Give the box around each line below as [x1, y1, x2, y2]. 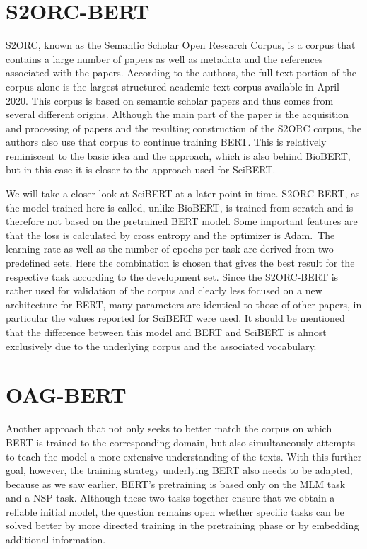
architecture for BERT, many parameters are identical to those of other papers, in [6, 296, 362, 311]
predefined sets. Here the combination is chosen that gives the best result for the [6, 255, 355, 270]
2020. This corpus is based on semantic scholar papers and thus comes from [6, 93, 334, 108]
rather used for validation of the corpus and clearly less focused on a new [6, 283, 322, 298]
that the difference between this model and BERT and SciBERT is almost [6, 325, 327, 339]
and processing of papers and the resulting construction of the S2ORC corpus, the [6, 120, 361, 135]
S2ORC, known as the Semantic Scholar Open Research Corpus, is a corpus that [6, 37, 356, 52]
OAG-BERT [6, 380, 127, 409]
